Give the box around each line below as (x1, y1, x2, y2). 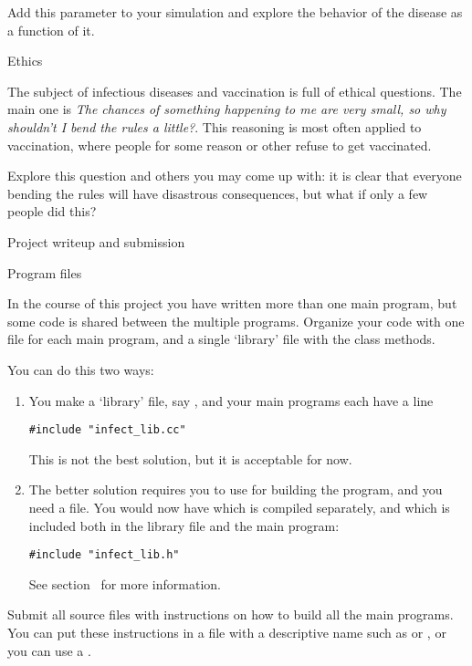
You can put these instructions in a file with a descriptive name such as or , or (7, 622, 446, 641)
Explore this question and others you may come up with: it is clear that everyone (7, 166, 462, 185)
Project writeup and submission (7, 232, 185, 251)
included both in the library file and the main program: (28, 515, 340, 535)
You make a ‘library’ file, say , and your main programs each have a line (28, 390, 434, 410)
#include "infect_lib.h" (28, 548, 180, 562)
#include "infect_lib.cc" (28, 423, 186, 437)
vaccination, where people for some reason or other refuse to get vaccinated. (7, 135, 432, 154)
